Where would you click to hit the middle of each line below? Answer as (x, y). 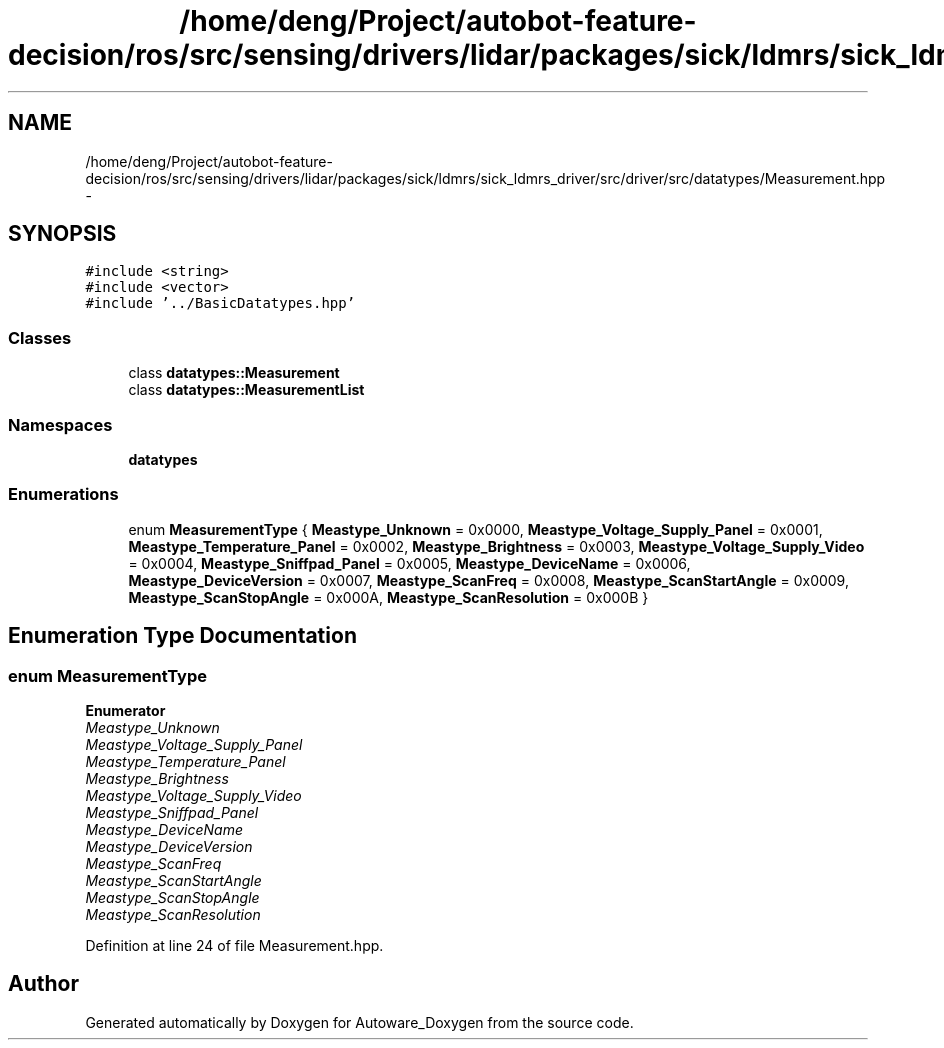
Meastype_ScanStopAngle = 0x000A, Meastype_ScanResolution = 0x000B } (388, 597)
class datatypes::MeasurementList (246, 390)
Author (43, 984)
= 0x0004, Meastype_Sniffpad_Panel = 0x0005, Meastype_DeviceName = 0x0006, (409, 563)
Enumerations (63, 494)
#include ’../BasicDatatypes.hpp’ (220, 303)
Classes (40, 337)
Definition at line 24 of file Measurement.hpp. (234, 945)
